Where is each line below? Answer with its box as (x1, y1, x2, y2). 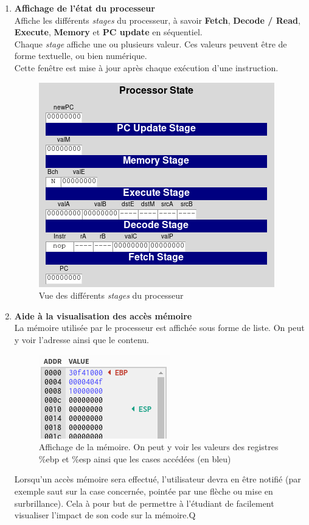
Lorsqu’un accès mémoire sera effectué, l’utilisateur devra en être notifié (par (14, 473, 301, 485)
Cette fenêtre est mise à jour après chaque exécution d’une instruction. (14, 61, 279, 74)
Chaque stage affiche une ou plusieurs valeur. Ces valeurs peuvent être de (14, 37, 287, 50)
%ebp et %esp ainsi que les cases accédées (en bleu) (38, 452, 231, 465)
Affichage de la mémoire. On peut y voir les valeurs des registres (38, 440, 279, 453)
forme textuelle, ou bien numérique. (14, 49, 147, 62)
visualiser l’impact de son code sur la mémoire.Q (14, 509, 196, 521)
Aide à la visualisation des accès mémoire (14, 309, 192, 322)
